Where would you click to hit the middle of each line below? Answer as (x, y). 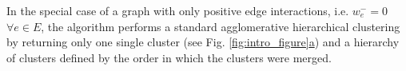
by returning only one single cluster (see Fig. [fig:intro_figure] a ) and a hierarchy (203, 42)
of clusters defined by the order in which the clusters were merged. (169, 57)
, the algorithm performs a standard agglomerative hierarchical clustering (221, 26)
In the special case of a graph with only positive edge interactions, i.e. (178, 10)
